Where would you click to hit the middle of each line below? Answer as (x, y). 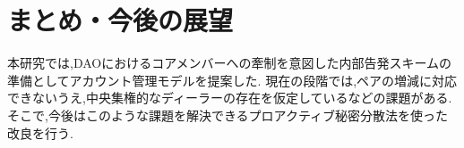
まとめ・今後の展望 (120, 20)
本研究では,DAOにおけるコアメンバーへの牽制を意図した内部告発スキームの (230, 63)
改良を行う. (40, 132)
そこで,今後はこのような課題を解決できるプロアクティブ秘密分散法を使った (228, 115)
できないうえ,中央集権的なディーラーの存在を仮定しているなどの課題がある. (230, 98)
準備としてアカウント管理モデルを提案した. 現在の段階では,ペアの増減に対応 (232, 80)
